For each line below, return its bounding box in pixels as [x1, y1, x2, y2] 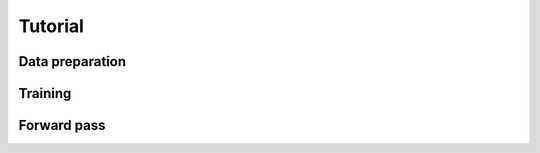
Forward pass [18, 117, 106, 134]
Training [18, 85, 72, 102]
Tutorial [18, 15, 85, 37]
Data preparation [18, 53, 127, 70]
